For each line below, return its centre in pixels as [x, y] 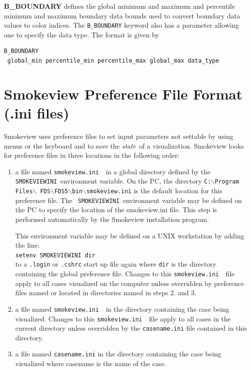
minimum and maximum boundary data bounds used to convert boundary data [122, 15]
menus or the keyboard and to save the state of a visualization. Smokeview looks [124, 145]
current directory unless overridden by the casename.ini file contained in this [131, 328]
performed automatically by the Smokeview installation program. [112, 219]
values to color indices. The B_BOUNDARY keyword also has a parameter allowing [122, 25]
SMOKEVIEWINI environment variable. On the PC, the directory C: [113, 181]
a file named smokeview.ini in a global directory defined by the [113, 171]
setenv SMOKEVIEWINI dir [55, 255]
